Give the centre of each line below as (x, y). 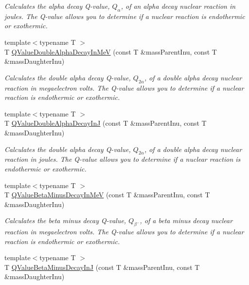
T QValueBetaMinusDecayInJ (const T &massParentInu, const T (102, 267)
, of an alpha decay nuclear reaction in (178, 6)
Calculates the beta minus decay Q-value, (65, 220)
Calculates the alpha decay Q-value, (57, 6)
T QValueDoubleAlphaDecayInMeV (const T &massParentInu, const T (111, 51)
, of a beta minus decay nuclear (186, 220)
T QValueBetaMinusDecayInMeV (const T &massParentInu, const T (107, 195)
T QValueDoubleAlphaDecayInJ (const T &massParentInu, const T (106, 123)
